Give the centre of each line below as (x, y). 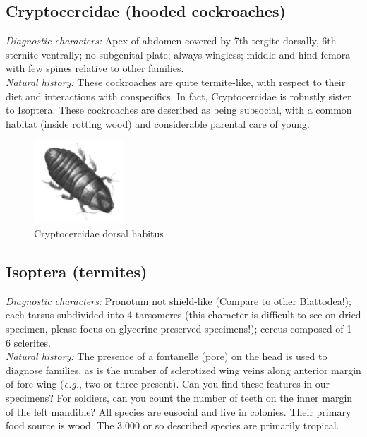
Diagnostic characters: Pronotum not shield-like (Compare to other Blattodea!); (179, 300)
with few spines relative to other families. (95, 68)
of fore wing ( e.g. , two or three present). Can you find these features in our (168, 384)
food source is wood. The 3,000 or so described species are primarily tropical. (173, 425)
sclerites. (32, 342)
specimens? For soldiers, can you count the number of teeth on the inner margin (179, 397)
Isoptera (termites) (77, 271)
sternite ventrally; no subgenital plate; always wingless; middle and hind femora (178, 54)
